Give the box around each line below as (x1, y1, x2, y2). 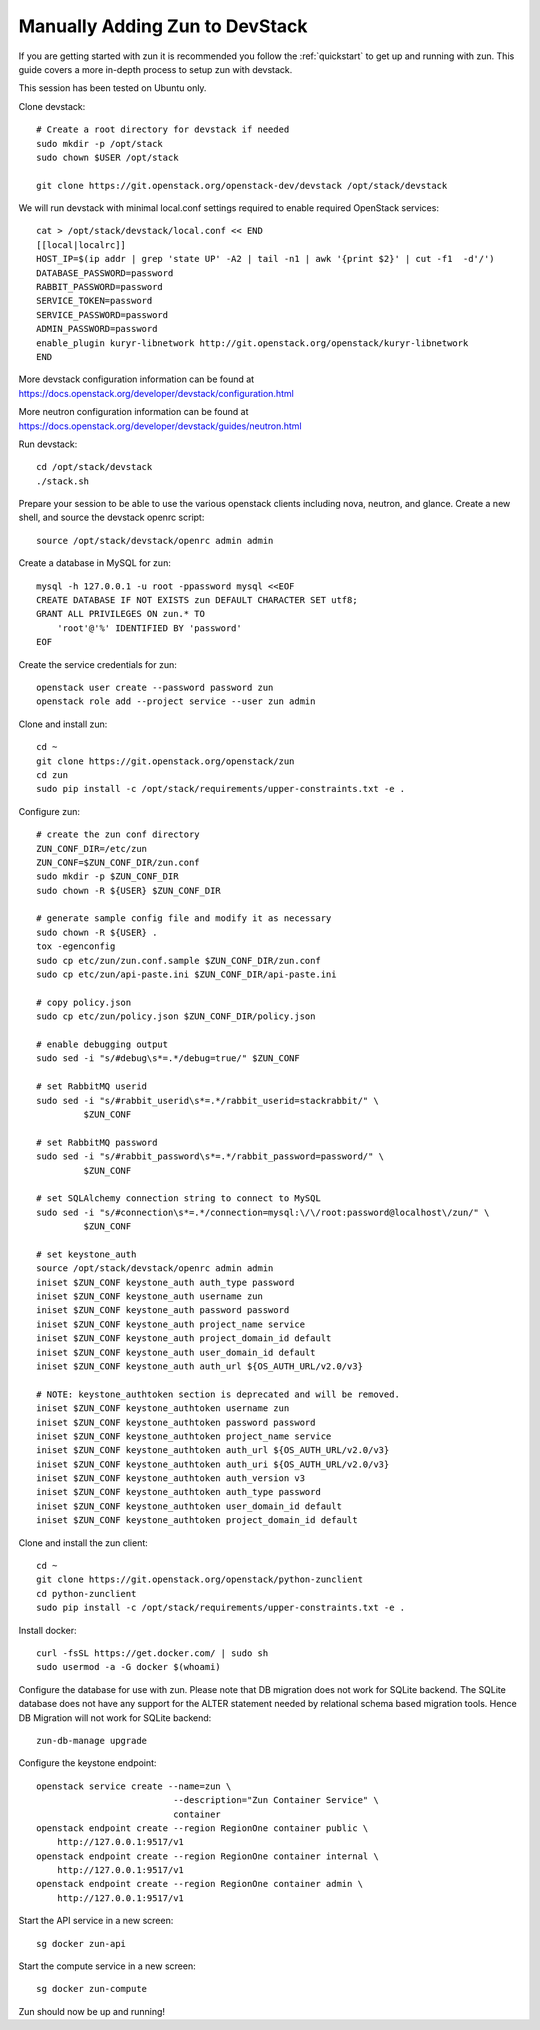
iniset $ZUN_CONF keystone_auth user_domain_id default (36, 1346, 316, 1358)
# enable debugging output (36, 1038, 169, 1050)
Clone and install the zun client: (18, 1536, 149, 1549)
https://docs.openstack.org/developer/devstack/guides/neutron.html (18, 420, 302, 432)
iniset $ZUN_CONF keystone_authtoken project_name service (36, 1430, 332, 1442)
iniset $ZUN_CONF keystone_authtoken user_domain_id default (36, 1500, 342, 1512)
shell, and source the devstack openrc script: (18, 511, 205, 524)
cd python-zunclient (36, 1588, 137, 1599)
